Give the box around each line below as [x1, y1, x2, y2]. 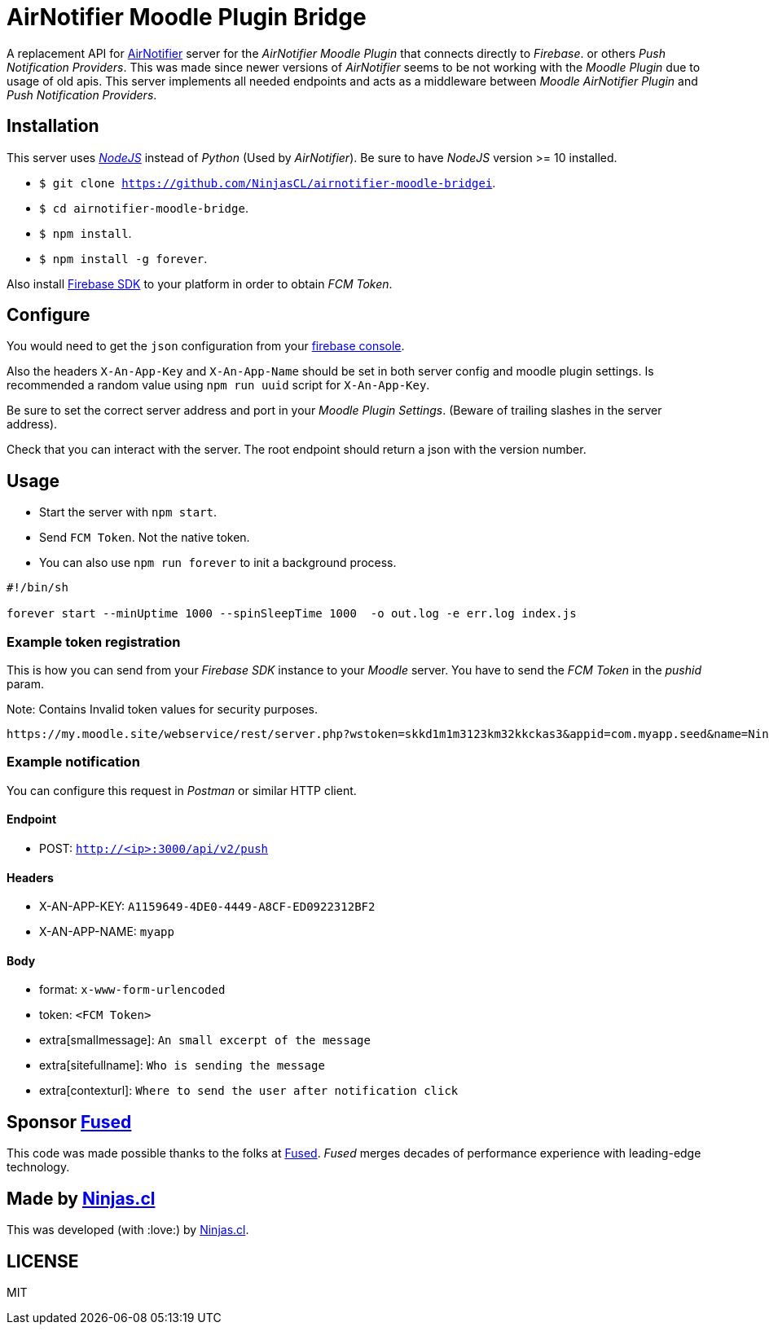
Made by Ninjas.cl [7, 1188, 156, 1209]
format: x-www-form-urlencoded [39, 982, 226, 997]
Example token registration [7, 633, 181, 650]
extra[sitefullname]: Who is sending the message [39, 1058, 325, 1073]
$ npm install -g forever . [39, 251, 208, 266]
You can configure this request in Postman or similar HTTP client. [7, 783, 357, 797]
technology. [7, 1160, 70, 1175]
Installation [7, 116, 99, 137]
